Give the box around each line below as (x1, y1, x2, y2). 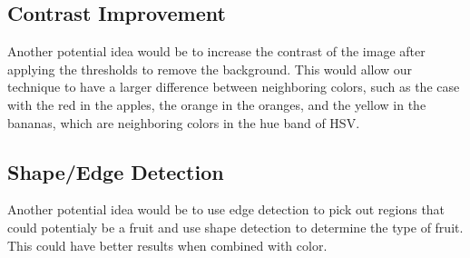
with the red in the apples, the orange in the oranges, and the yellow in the (7, 94, 426, 114)
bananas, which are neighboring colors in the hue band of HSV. (7, 113, 360, 132)
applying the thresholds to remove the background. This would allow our (7, 59, 413, 78)
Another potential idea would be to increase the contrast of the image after (7, 42, 426, 61)
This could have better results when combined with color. (7, 235, 328, 254)
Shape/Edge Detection (7, 157, 224, 185)
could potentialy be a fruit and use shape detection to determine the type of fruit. (7, 217, 464, 236)
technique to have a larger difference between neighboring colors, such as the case (7, 77, 460, 96)
